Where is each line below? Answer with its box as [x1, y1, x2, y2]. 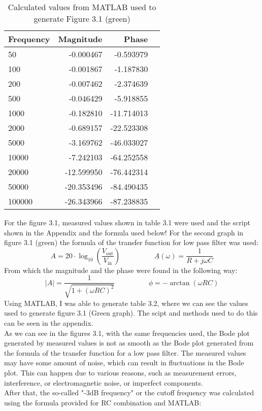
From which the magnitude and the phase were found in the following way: [4, 264, 238, 275]
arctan [170, 279, 190, 287]
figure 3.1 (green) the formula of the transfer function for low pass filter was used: [4, 237, 258, 248]
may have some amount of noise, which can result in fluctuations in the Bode [4, 357, 244, 368]
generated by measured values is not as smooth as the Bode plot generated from [4, 337, 254, 348]
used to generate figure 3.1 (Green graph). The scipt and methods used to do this [4, 307, 258, 318]
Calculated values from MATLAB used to [8, 1, 156, 13]
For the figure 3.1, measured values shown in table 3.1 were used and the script [4, 217, 250, 227]
